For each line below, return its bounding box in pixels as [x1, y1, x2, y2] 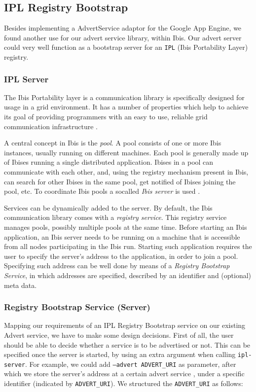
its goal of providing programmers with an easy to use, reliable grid [4, 111, 208, 122]
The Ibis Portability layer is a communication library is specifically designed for [4, 92, 245, 102]
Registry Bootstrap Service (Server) [4, 301, 150, 313]
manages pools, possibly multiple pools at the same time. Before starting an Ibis [4, 221, 247, 232]
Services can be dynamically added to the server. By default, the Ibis [4, 202, 213, 213]
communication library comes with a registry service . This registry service [4, 212, 227, 222]
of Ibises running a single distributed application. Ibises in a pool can [4, 157, 214, 167]
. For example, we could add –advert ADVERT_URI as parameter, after [25, 358, 236, 369]
